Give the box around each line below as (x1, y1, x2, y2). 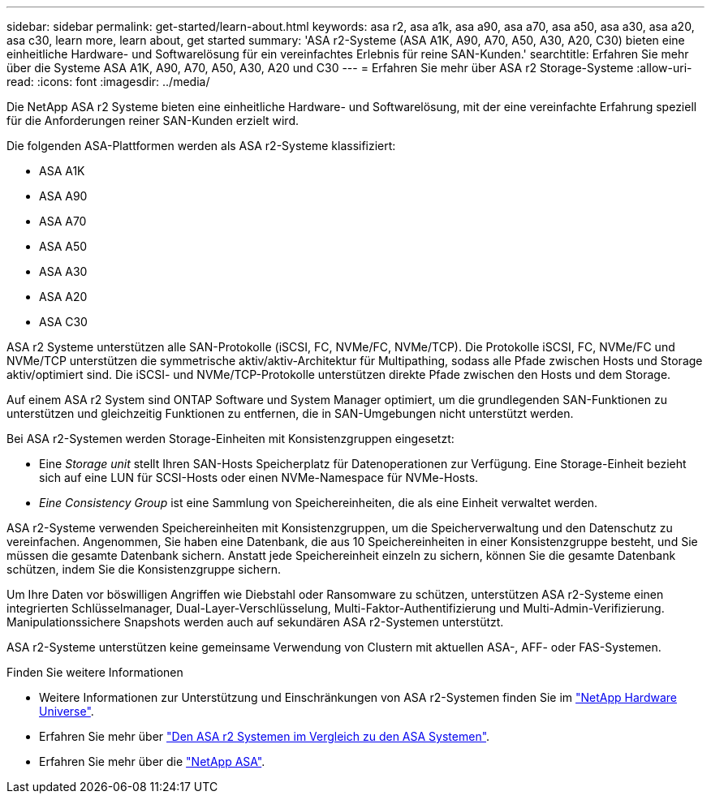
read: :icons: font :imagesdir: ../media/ (6, 75, 210, 88)
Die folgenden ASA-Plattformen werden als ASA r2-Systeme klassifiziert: (6, 139, 396, 153)
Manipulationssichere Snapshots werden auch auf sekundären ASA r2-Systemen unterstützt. (6, 615, 504, 629)
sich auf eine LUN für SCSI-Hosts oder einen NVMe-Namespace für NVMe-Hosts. (39, 471, 479, 484)
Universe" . (39, 704, 94, 718)
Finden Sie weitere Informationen (6, 665, 183, 679)
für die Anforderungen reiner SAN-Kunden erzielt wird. (6, 114, 299, 127)
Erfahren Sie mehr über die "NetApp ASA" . (39, 755, 265, 768)
